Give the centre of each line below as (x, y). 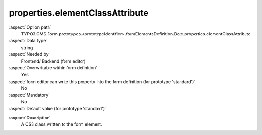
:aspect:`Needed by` (29, 54)
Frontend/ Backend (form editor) (53, 61)
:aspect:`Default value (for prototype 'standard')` (58, 109)
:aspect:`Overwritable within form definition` (53, 67)
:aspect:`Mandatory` (29, 95)
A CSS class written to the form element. (62, 124)
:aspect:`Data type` (28, 41)
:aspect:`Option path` (30, 27)
